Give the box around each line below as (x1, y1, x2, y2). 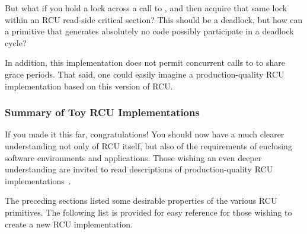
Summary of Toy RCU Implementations (5, 105, 200, 120)
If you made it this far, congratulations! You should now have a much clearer (5, 128, 284, 140)
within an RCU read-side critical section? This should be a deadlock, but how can (5, 13, 303, 25)
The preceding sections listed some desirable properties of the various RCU (5, 194, 277, 207)
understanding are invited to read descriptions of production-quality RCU (5, 163, 273, 175)
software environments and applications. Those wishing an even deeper (5, 151, 262, 164)
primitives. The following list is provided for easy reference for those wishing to (5, 206, 292, 218)
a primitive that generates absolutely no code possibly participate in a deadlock (5, 25, 294, 37)
